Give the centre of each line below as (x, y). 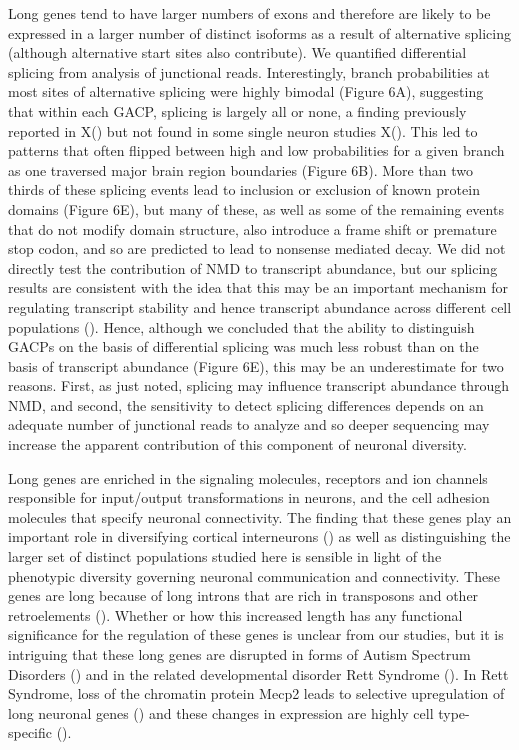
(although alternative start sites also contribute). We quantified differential (237, 52)
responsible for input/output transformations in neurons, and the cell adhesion (249, 497)
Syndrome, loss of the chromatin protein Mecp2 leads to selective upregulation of (256, 693)
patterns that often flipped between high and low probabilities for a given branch (256, 150)
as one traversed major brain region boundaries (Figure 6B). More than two (240, 169)
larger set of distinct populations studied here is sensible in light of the (225, 556)
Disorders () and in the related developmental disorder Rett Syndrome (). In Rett (258, 673)
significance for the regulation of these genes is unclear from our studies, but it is (256, 634)
